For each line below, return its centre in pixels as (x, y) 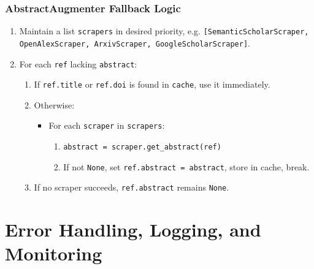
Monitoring (54, 253)
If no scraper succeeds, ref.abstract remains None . (132, 187)
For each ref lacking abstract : (78, 63)
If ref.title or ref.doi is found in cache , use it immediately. (152, 84)
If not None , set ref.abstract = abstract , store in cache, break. (186, 166)
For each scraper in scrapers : (107, 125)
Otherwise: (54, 104)
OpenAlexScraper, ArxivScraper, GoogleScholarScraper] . (135, 43)
